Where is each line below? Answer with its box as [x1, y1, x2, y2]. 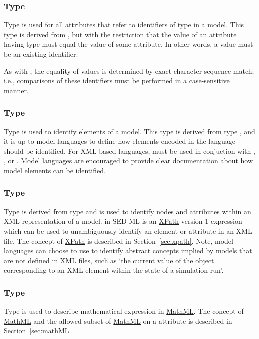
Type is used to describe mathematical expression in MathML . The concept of [4, 306, 244, 316]
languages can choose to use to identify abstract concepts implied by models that [4, 245, 252, 256]
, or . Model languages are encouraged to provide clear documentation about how [4, 155, 253, 166]
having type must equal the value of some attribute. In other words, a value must [4, 39, 253, 49]
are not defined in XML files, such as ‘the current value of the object [4, 255, 214, 265]
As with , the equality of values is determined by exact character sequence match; [4, 65, 254, 76]
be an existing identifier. [4, 49, 78, 59]
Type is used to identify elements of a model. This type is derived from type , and [4, 126, 255, 136]
